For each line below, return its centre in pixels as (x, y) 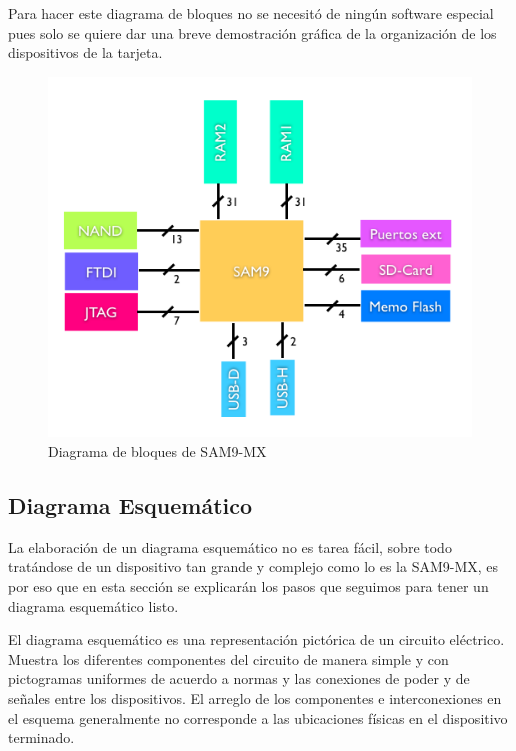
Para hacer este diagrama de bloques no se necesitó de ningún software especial (251, 13)
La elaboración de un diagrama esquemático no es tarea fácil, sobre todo (230, 546)
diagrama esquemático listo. (93, 605)
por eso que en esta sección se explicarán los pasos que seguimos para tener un (248, 586)
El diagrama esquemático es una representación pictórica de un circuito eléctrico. (256, 639)
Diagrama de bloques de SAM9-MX (157, 451)
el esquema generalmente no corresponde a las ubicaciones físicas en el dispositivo (258, 717)
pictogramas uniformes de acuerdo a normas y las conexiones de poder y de (239, 678)
